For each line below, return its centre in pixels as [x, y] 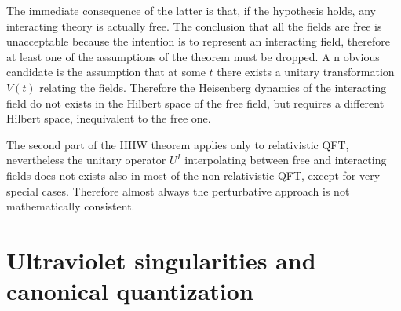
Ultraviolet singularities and [161, 260]
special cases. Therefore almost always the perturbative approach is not [178, 190]
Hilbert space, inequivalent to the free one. [109, 118]
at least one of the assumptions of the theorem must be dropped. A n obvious [193, 56]
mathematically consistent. [71, 206]
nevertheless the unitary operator [86, 160]
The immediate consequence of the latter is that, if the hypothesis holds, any [191, 10]
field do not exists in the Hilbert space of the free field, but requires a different [195, 102]
